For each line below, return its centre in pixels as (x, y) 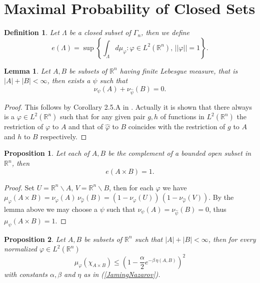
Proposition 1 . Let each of (47, 153)
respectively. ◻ (63, 136)
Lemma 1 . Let (27, 70)
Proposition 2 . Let (35, 239)
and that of (86, 126)
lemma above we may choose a (51, 209)
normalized (21, 249)
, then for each (131, 187)
